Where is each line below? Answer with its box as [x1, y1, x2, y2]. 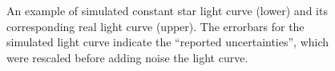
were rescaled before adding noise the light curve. [6, 49, 248, 65]
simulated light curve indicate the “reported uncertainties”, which [6, 34, 329, 50]
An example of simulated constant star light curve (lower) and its [6, 2, 328, 18]
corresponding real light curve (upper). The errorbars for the [6, 18, 305, 34]
